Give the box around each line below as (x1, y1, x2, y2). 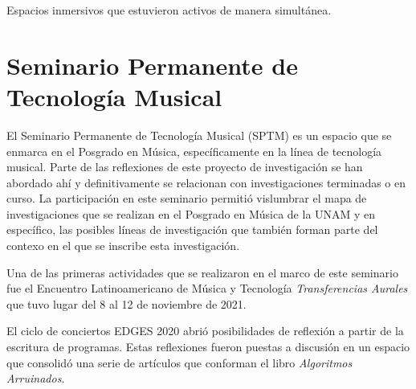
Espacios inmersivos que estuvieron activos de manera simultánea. (6, 2, 332, 18)
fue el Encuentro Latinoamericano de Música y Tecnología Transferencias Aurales (6, 280, 408, 297)
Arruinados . (6, 370, 65, 387)
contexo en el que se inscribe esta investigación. (6, 237, 240, 254)
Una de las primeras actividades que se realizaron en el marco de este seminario (6, 264, 398, 280)
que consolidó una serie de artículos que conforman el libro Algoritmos (6, 354, 353, 371)
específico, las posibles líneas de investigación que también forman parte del (6, 221, 378, 238)
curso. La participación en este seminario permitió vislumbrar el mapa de (6, 190, 367, 207)
